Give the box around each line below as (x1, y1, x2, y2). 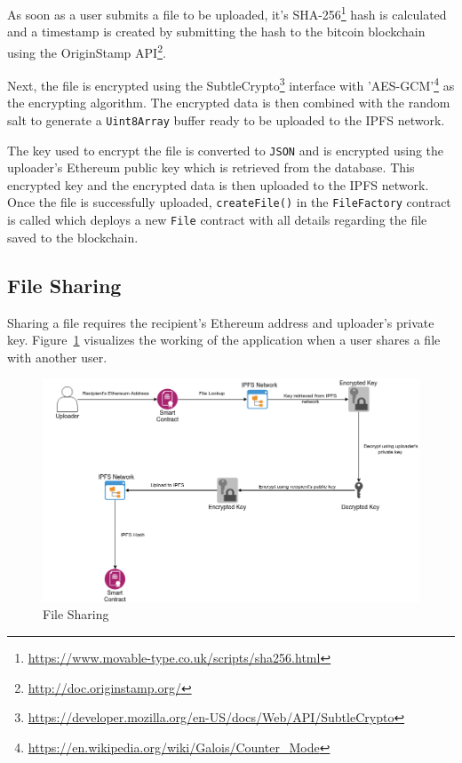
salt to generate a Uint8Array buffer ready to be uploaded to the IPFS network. (7, 110, 445, 129)
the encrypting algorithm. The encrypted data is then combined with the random (7, 93, 450, 112)
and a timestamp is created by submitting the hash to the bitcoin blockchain (7, 22, 426, 41)
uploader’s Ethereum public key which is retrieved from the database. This (7, 158, 415, 177)
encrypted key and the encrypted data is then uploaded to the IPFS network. (7, 175, 429, 194)
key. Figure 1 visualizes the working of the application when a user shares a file (7, 330, 441, 349)
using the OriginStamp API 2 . (7, 40, 166, 61)
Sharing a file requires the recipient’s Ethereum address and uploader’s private (7, 313, 434, 331)
